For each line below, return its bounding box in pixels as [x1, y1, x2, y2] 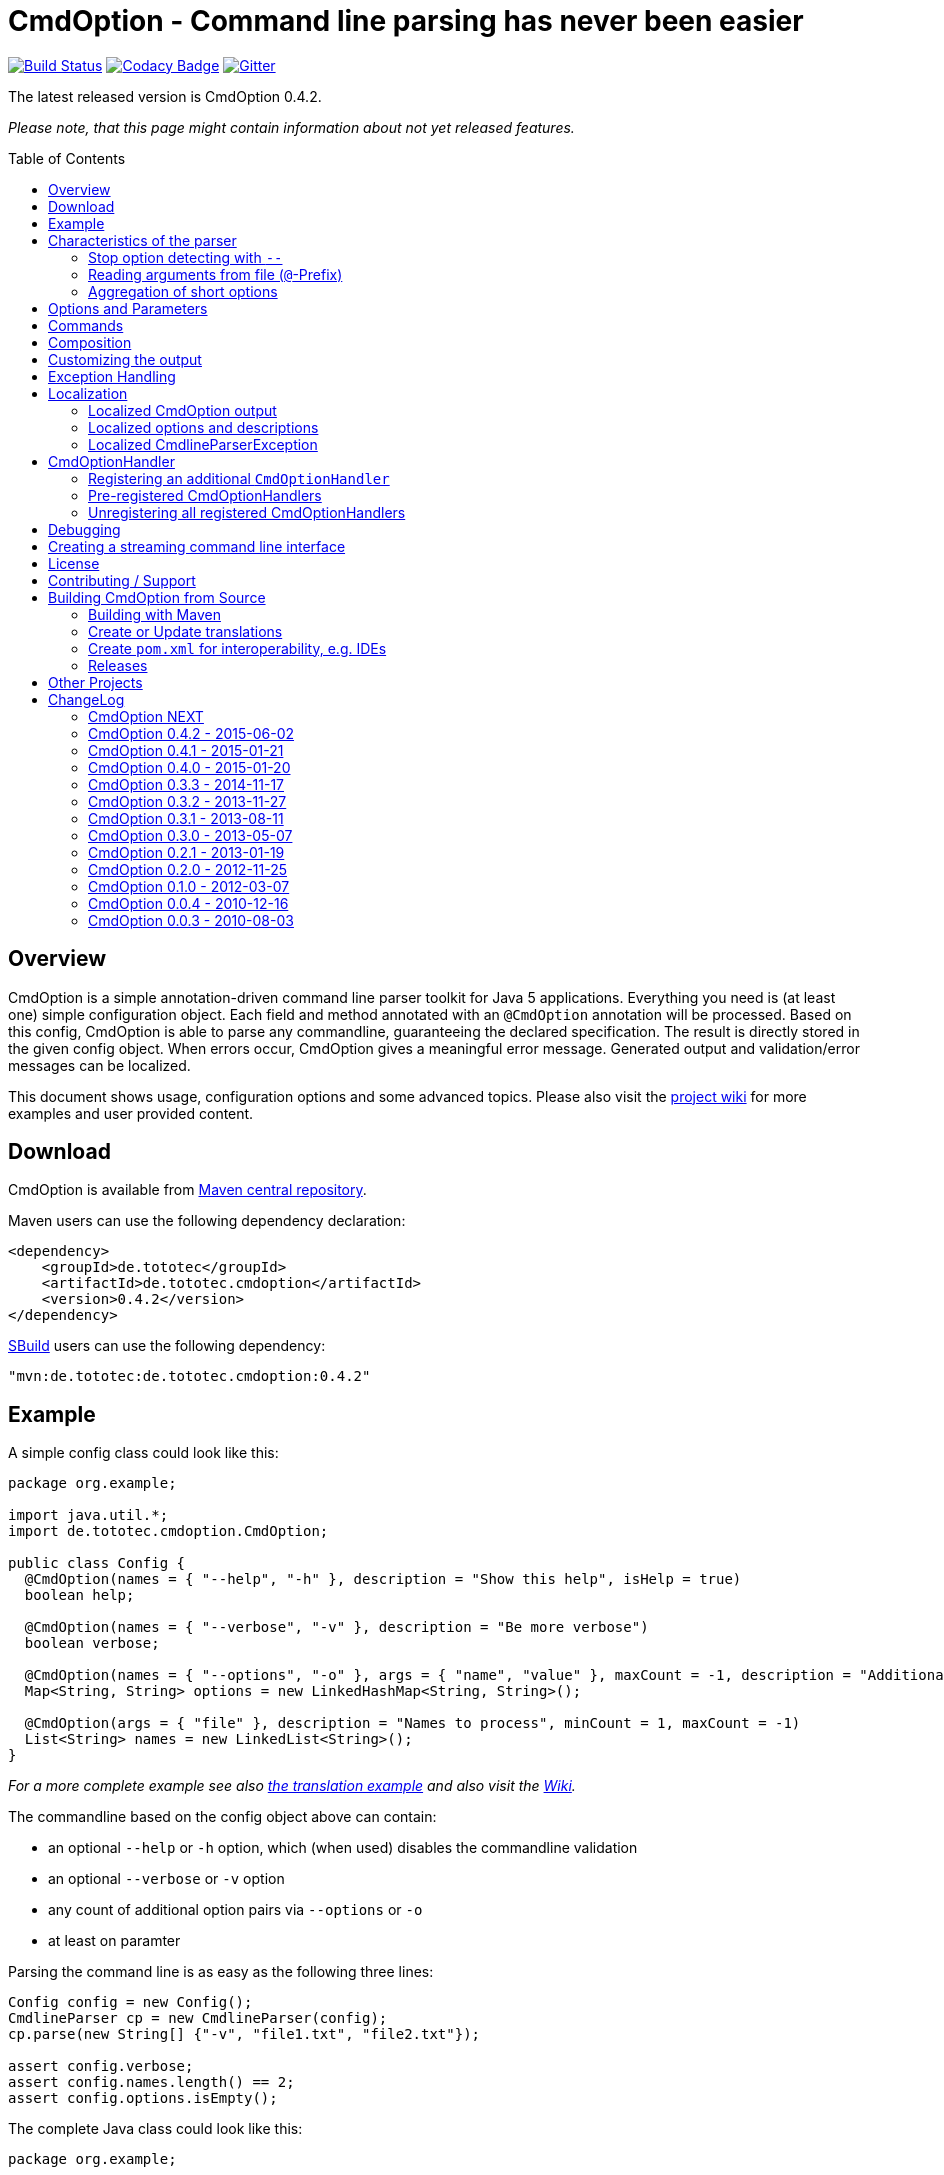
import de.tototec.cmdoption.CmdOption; [8, 1523, 329, 1540]
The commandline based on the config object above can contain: [8, 1808, 437, 1826]
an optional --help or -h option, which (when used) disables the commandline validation [48, 1839, 638, 1857]
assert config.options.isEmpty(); [8, 2090, 278, 2107]
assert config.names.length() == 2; [8, 2074, 295, 2091]
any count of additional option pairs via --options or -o [48, 1901, 423, 1919]
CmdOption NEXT [88, 707, 204, 725]
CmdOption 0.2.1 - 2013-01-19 [88, 843, 285, 861]
